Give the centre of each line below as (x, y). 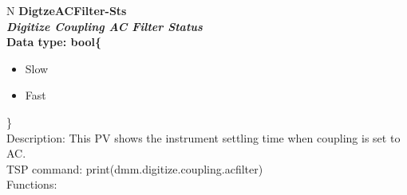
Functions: (32, 184)
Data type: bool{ (54, 42)
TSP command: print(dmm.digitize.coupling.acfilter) (135, 168)
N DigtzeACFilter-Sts (67, 10)
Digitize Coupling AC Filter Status (105, 26)
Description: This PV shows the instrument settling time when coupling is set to (203, 137)
